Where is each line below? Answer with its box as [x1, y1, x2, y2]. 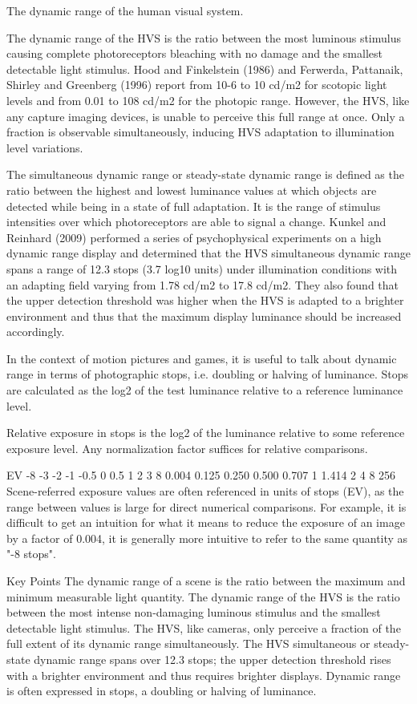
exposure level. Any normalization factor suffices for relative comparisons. [6, 439, 368, 456]
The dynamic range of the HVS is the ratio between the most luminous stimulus [6, 29, 401, 46]
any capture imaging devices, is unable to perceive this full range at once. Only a [6, 107, 405, 124]
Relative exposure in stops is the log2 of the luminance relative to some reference [6, 424, 405, 441]
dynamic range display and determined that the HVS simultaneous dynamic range [6, 245, 411, 261]
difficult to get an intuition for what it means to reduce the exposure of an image [6, 514, 405, 531]
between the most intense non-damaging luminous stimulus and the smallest [6, 604, 381, 621]
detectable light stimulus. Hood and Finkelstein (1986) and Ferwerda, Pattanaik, [6, 60, 403, 77]
